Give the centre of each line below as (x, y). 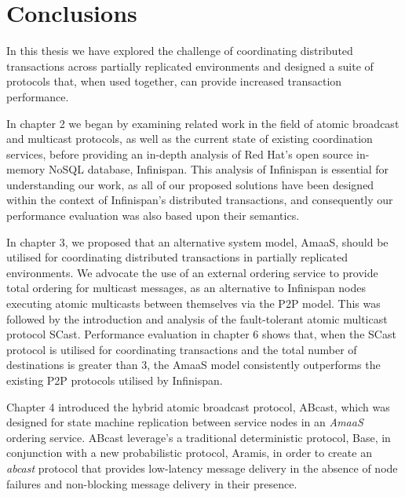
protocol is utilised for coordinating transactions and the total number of (182, 349)
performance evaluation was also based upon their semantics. (153, 216)
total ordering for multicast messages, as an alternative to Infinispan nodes (186, 288)
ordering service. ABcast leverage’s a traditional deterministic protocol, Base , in (199, 437)
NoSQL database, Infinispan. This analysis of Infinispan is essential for (219, 169)
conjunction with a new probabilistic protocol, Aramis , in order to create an (189, 453)
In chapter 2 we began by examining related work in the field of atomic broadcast (203, 123)
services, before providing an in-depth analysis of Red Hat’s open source (180, 153)
